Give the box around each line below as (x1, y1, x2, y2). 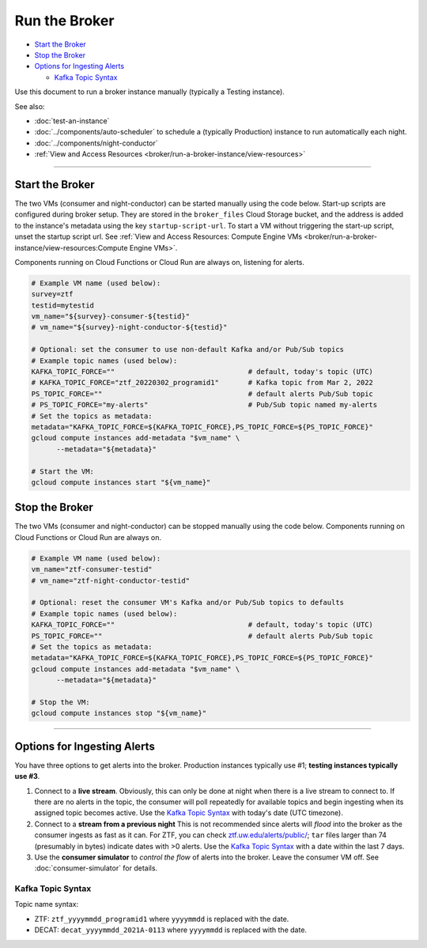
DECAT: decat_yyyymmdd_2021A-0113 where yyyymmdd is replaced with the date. (34, 925, 308, 935)
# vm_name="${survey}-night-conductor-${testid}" (31, 323, 228, 332)
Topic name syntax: (14, 900, 79, 909)
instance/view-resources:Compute (14, 243, 128, 252)
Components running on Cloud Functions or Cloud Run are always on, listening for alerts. (14, 257, 304, 266)
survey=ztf (31, 289, 74, 299)
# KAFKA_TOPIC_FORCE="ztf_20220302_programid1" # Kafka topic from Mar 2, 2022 (31, 378, 373, 387)
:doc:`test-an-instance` (34, 115, 110, 126)
